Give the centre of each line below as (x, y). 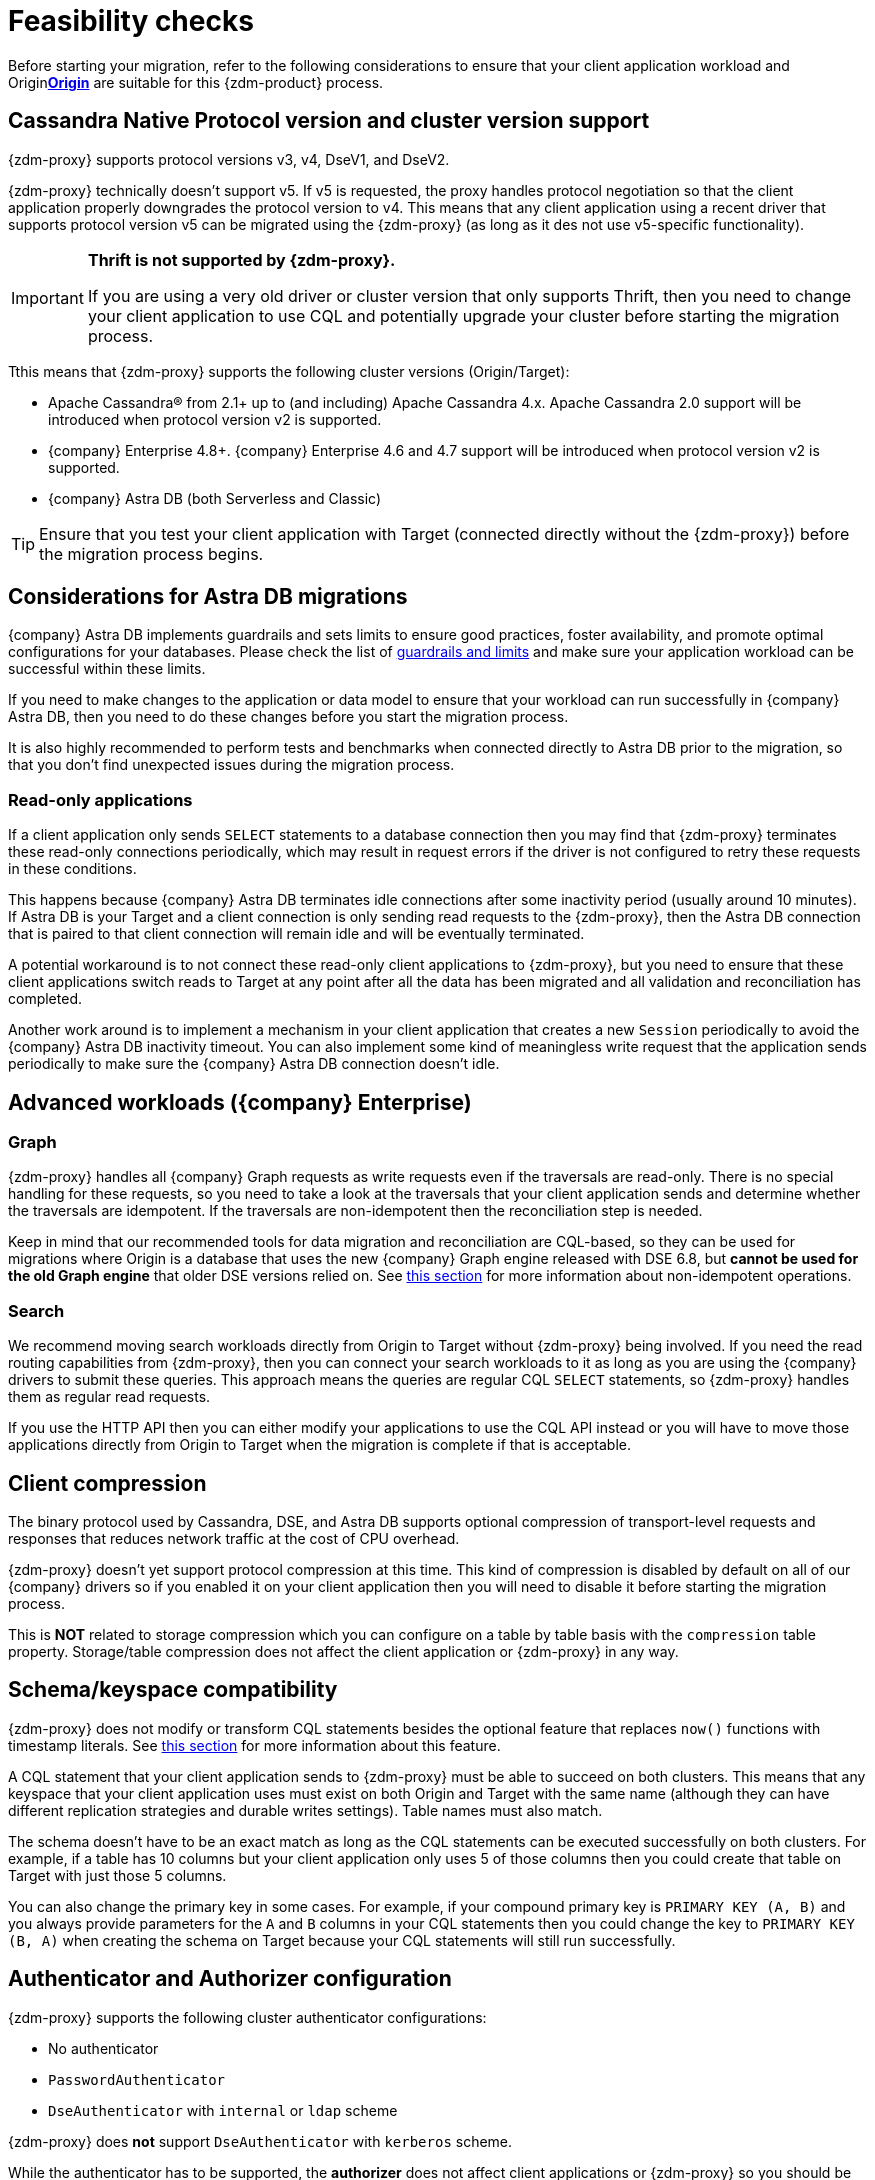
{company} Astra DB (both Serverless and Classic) (215, 498)
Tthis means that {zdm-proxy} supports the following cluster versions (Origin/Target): (289, 371)
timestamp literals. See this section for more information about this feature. (254, 1745)
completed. (45, 999)
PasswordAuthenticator (137, 2079)
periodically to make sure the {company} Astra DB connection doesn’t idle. (254, 1064)
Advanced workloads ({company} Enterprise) (240, 1102)
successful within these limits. (107, 669)
